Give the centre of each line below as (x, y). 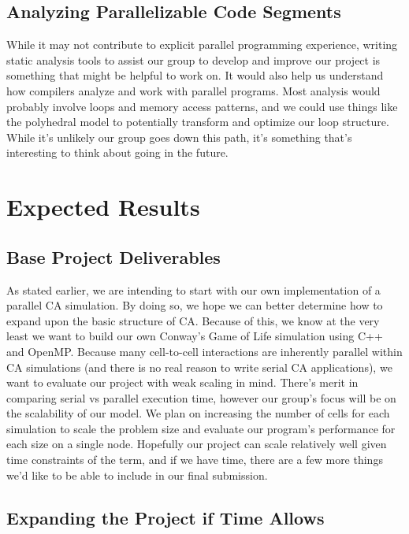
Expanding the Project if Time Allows (165, 517)
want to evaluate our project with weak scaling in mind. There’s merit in (182, 382)
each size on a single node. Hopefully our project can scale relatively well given (197, 444)
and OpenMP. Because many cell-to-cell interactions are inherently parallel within (204, 351)
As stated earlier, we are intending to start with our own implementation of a (193, 289)
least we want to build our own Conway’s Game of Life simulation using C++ (195, 336)
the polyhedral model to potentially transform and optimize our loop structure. (198, 122)
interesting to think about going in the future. (117, 152)
